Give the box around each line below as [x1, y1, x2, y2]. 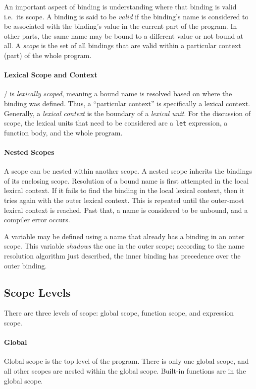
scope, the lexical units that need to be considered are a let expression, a [4, 118, 228, 128]
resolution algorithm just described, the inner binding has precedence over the [4, 250, 241, 260]
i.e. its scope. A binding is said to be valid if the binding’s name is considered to [4, 11, 249, 21]
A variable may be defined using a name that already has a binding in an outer [4, 231, 245, 241]
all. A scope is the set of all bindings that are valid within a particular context [4, 40, 241, 51]
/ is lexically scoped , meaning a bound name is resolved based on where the [4, 88, 232, 99]
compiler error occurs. [4, 214, 70, 225]
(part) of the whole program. [4, 50, 92, 60]
